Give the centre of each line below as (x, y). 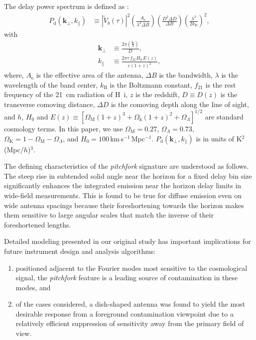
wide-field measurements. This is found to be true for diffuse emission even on (123, 195)
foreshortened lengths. (38, 224)
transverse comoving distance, (50, 104)
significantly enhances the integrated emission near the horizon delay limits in (123, 185)
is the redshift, (158, 94)
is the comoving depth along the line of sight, (180, 104)
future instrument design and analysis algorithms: (80, 251)
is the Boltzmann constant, (151, 84)
